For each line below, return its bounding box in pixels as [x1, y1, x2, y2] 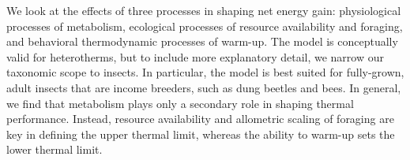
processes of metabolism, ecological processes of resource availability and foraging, [6, 17, 403, 34]
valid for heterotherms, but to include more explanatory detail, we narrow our [6, 48, 384, 65]
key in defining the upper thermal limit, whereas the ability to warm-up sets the [6, 125, 395, 142]
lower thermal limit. [6, 141, 103, 158]
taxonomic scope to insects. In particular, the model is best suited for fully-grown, [6, 64, 404, 80]
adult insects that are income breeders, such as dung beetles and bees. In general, [6, 79, 401, 95]
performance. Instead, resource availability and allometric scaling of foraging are [6, 110, 394, 127]
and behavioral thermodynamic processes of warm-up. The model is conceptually [6, 33, 398, 50]
